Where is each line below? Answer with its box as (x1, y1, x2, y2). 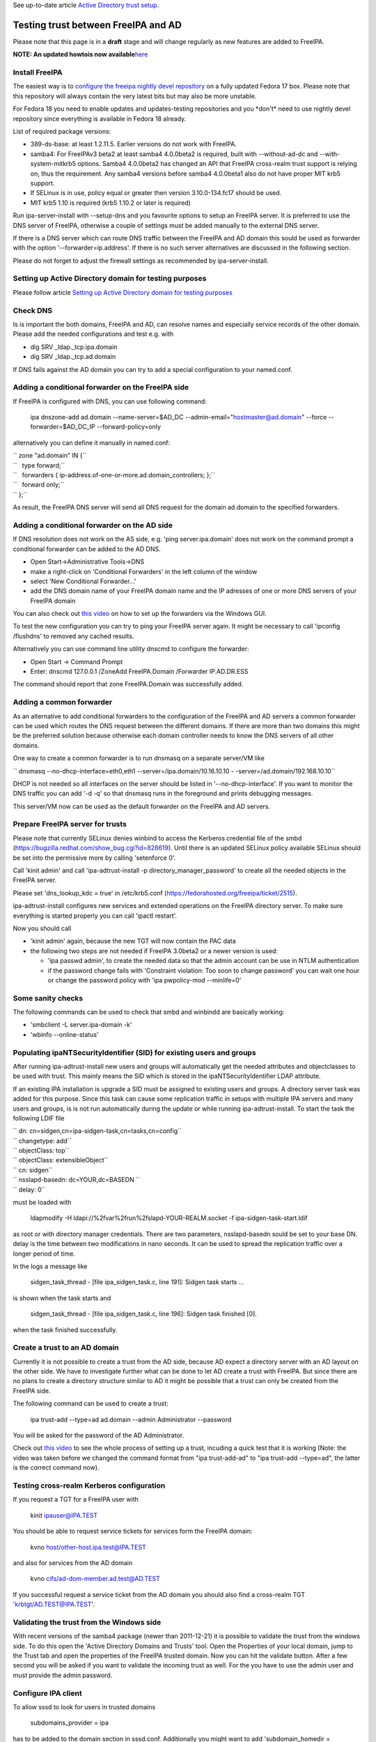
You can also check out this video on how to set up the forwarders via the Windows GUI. (13, 610, 267, 618)
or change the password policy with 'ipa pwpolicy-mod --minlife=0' (47, 976, 242, 984)
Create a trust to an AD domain (13, 1343, 120, 1352)
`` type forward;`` (13, 461, 65, 470)
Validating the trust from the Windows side (13, 1617, 162, 1627)
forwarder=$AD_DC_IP (30, 422, 95, 431)
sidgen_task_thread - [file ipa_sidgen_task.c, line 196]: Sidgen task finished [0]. (30, 1310, 257, 1318)
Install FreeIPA (13, 68, 63, 77)
